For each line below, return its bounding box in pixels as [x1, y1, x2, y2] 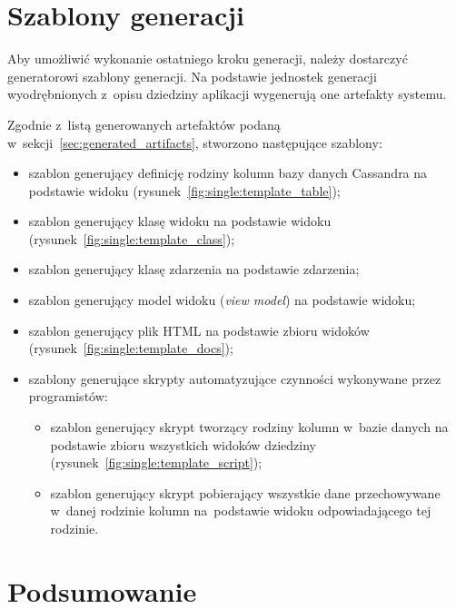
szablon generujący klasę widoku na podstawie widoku [28, 211, 332, 231]
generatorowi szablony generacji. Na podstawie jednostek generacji [7, 66, 377, 85]
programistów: [28, 387, 108, 406]
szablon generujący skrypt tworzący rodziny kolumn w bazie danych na [50, 417, 449, 437]
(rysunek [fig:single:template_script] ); [50, 453, 263, 472]
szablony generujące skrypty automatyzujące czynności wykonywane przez [28, 368, 441, 388]
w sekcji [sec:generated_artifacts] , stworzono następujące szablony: [7, 133, 382, 152]
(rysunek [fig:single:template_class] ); [28, 229, 235, 248]
